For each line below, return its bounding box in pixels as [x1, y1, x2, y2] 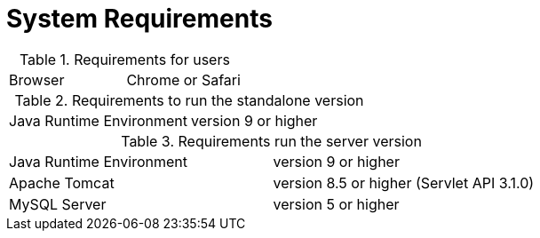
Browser [9, 70, 65, 89]
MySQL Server [9, 194, 107, 213]
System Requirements [6, 4, 273, 34]
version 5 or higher [273, 194, 400, 213]
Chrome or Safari [126, 70, 241, 89]
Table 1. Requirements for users [19, 50, 230, 68]
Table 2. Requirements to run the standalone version [14, 91, 364, 109]
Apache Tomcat [9, 173, 115, 192]
